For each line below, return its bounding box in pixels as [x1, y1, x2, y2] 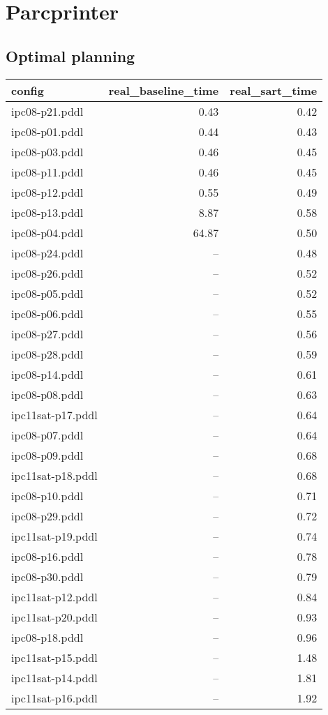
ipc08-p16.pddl [11, 548, 84, 564]
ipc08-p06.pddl [11, 305, 84, 322]
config [11, 82, 45, 98]
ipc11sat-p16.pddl [11, 689, 98, 706]
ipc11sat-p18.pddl [11, 467, 98, 483]
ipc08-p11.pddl [11, 163, 84, 180]
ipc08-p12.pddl [11, 183, 84, 200]
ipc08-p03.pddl [11, 143, 84, 160]
